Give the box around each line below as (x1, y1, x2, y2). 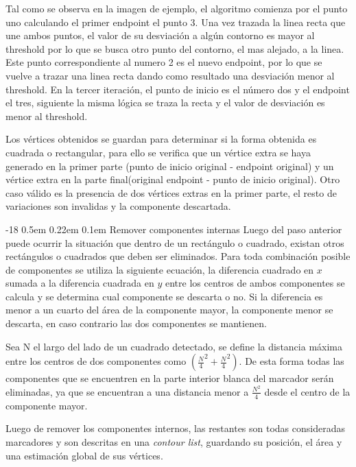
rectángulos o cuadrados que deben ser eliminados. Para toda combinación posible (5, 249, 351, 263)
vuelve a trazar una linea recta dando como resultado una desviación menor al (5, 68, 335, 82)
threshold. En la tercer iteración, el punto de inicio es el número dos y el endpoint (5, 82, 350, 96)
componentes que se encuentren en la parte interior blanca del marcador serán (5, 371, 334, 385)
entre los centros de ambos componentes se (165, 276, 345, 290)
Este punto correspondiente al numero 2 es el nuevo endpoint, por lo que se (5, 55, 322, 69)
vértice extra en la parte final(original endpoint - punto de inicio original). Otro (5, 172, 340, 187)
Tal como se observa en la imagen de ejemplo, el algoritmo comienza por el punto (5, 1, 348, 15)
